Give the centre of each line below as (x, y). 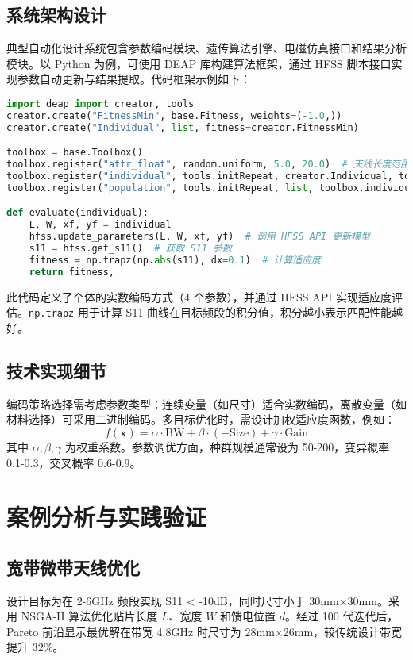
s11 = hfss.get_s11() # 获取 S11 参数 (130, 249)
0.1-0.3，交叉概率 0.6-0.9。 (74, 462)
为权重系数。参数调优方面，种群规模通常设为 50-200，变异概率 (227, 446)
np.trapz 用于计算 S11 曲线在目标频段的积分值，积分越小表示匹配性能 (210, 312)
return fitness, (72, 272)
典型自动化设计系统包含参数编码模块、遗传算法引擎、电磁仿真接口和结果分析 (206, 48)
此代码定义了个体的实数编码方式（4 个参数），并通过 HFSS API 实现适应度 (199, 296)
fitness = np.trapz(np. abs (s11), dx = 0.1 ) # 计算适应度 (175, 260)
